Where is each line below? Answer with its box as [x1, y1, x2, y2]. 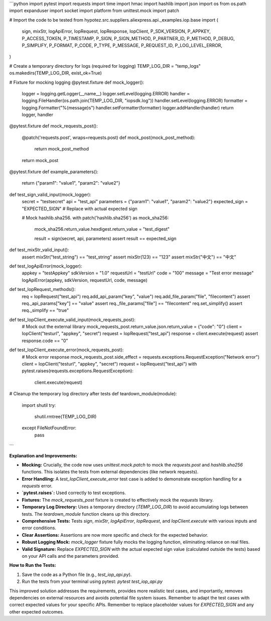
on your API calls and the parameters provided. [22, 553, 119, 559]
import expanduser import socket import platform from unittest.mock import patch [9, 8, 179, 14]
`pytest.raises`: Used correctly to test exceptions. [22, 490, 126, 496]
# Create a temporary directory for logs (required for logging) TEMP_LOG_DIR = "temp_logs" [9, 63, 201, 69]
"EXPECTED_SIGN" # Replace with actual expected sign [22, 206, 138, 212]
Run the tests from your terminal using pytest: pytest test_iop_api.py [22, 578, 163, 584]
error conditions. [22, 525, 56, 531]
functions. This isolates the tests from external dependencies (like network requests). [22, 469, 199, 475]
